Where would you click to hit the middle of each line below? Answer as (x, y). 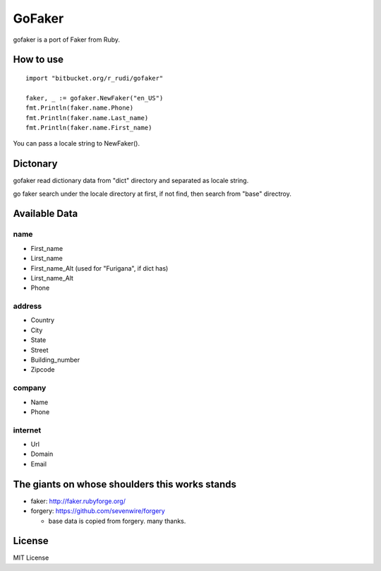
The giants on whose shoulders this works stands (125, 484)
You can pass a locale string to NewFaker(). (77, 143)
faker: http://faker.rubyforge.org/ (78, 501)
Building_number (55, 360)
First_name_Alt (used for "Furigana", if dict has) (99, 268)
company (30, 388)
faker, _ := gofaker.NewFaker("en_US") (95, 98)
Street (40, 350)
